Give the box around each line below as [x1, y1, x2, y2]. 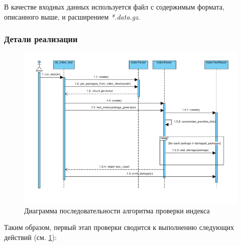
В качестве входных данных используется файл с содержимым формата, [4, 2, 224, 12]
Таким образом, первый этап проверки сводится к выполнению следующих [4, 222, 234, 232]
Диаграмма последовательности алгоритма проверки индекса [24, 205, 210, 215]
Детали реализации [4, 33, 78, 45]
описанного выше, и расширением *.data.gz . [4, 11, 140, 22]
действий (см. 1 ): [4, 231, 57, 242]
